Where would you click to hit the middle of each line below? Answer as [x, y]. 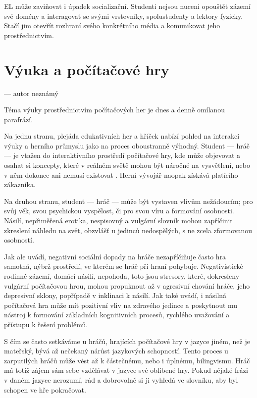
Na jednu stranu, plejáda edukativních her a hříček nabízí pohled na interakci [122, 136]
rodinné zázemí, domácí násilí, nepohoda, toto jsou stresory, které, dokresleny [122, 276]
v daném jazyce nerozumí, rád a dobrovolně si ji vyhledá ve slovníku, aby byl [121, 379]
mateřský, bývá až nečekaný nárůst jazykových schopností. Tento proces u [116, 351]
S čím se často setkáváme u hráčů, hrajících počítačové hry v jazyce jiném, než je [127, 341]
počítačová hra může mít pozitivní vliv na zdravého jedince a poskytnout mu [121, 305]
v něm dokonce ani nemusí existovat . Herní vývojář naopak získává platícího [121, 174]
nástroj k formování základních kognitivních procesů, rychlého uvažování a [117, 315]
